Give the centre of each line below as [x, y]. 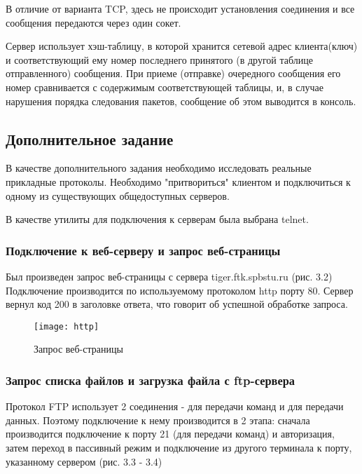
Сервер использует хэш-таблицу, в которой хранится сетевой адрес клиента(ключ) [182, 46]
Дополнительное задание [90, 138]
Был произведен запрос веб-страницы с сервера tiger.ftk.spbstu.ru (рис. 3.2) [169, 276]
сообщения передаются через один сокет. [93, 22]
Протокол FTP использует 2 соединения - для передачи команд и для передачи [175, 406]
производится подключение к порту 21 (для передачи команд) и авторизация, [170, 434]
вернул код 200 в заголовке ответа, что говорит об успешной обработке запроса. [177, 304]
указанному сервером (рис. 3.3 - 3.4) [84, 461]
